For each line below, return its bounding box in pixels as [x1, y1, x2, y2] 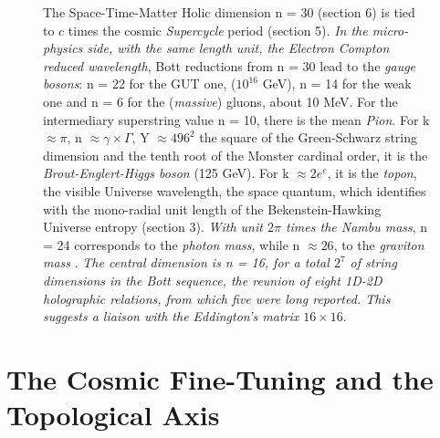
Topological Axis [6, 396, 220, 433]
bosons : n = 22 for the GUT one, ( [43, 74, 236, 93]
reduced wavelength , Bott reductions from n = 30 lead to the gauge [43, 56, 416, 75]
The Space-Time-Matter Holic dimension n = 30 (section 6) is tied [43, 3, 415, 21]
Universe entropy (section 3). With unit [43, 217, 263, 236]
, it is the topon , [327, 163, 417, 182]
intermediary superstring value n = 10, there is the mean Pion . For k [43, 109, 430, 129]
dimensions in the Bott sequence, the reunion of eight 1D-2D [43, 270, 382, 289]
